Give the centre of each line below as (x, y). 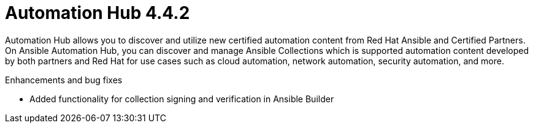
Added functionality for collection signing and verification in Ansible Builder (182, 99)
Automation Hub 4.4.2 (98, 13)
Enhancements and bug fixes (64, 80)
